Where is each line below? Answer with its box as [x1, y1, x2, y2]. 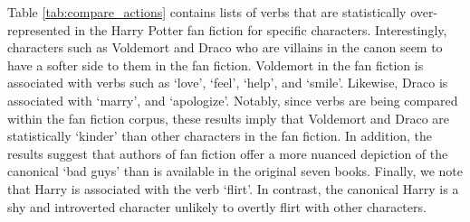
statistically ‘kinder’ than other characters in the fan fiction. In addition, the [7, 126, 433, 145]
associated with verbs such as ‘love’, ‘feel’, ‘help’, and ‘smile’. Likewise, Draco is [7, 73, 448, 92]
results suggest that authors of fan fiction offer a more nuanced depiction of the [7, 143, 448, 162]
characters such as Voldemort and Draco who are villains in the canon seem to [7, 38, 443, 57]
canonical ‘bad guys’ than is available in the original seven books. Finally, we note [7, 162, 464, 180]
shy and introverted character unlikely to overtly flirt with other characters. [7, 197, 427, 216]
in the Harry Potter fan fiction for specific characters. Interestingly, [74, 20, 447, 39]
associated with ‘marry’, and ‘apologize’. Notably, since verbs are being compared [7, 90, 458, 109]
